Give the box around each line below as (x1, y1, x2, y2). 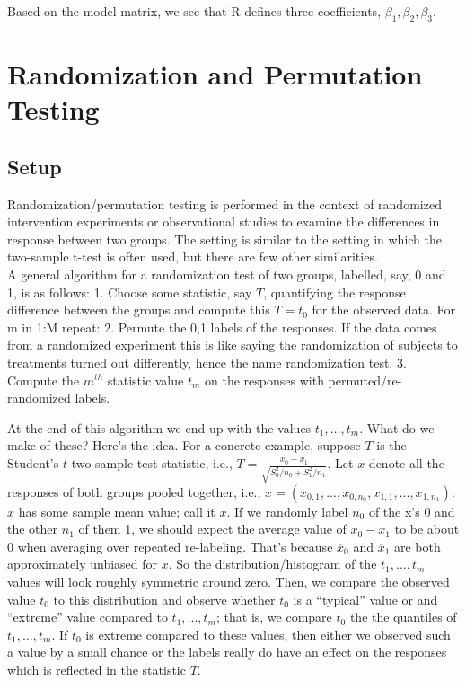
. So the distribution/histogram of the (168, 554, 377, 573)
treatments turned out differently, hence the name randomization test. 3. (7, 352, 407, 371)
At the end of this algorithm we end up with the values (7, 418, 312, 437)
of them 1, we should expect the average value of (78, 519, 347, 538)
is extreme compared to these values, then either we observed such (85, 624, 451, 643)
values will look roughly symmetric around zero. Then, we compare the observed (7, 571, 450, 590)
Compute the (7, 370, 80, 389)
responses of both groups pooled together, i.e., (7, 482, 261, 500)
